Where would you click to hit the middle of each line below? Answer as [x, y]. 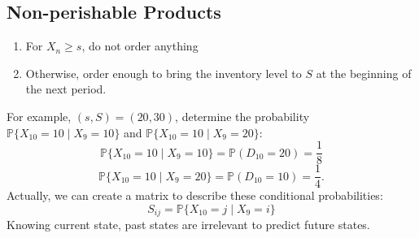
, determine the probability [242, 116]
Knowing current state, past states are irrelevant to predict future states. [188, 225]
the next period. [66, 89]
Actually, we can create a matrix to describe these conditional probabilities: [195, 195]
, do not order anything [140, 46]
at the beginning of [364, 73]
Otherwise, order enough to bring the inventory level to [164, 73]
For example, [39, 116]
